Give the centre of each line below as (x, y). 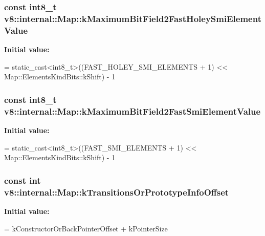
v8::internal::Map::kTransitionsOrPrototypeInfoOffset (117, 192)
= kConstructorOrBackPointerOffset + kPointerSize (86, 228)
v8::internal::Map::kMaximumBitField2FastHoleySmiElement (133, 18)
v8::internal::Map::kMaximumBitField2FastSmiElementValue (132, 111)
